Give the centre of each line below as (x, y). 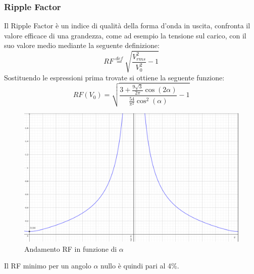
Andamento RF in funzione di (71, 248)
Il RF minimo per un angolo (48, 266)
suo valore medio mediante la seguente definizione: (82, 45)
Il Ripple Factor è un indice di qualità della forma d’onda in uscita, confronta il (127, 26)
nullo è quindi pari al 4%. (140, 266)
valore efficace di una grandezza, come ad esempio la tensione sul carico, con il (125, 35)
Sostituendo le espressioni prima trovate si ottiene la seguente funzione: (114, 77)
